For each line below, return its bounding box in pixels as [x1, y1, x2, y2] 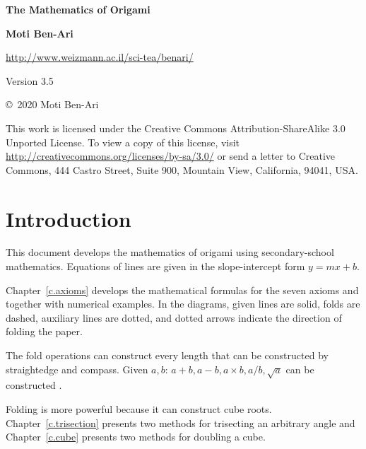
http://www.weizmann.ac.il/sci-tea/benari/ [6, 49, 194, 64]
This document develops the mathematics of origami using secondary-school [6, 245, 334, 260]
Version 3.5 [6, 73, 54, 88]
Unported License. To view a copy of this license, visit [6, 134, 240, 149]
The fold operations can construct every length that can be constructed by [6, 348, 329, 363]
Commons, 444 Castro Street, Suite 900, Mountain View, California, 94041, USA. [6, 162, 358, 177]
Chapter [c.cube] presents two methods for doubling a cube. [6, 429, 266, 444]
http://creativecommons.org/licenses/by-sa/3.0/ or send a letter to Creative [6, 148, 336, 163]
